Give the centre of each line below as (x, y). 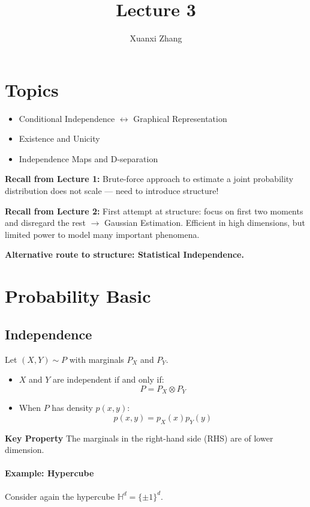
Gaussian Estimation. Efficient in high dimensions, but (204, 223)
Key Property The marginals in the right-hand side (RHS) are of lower (139, 438)
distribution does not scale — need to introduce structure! (112, 191)
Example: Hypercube (49, 473)
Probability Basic (78, 296)
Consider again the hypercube (60, 496)
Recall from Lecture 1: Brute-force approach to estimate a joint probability (149, 179)
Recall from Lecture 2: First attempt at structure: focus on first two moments (154, 211)
